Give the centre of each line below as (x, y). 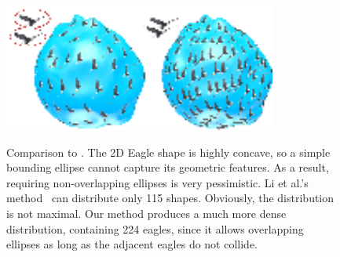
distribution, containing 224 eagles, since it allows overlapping (155, 228)
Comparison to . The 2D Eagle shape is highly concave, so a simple (168, 152)
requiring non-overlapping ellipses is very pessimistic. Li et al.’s (157, 182)
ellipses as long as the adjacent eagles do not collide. (132, 244)
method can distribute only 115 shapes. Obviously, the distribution (170, 198)
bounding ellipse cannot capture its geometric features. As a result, (168, 167)
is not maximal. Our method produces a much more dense (146, 213)
